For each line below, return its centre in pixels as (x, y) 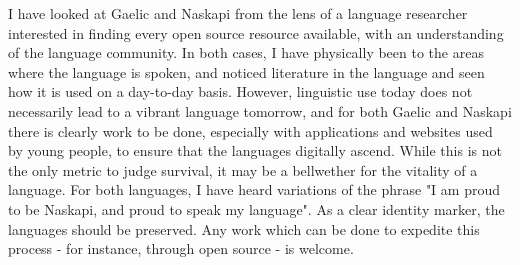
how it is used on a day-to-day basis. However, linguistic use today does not (240, 91)
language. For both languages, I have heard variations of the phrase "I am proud (254, 189)
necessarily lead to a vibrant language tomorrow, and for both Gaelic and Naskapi (260, 110)
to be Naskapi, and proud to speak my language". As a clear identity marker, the (256, 208)
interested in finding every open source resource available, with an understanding (256, 32)
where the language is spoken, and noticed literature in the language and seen (246, 71)
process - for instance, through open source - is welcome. (181, 248)
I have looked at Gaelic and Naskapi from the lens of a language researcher (238, 13)
